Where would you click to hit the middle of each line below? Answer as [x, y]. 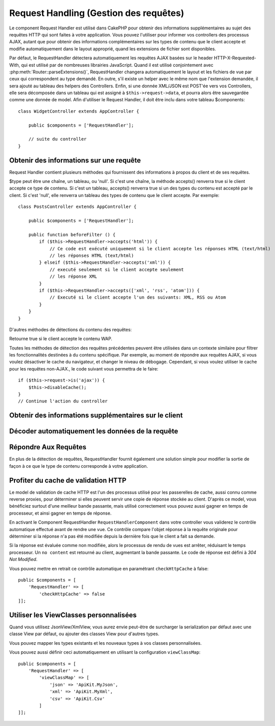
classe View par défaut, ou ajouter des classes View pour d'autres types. [84, 634]
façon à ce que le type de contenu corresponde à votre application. [79, 466]
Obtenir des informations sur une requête [75, 160]
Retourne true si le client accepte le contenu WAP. [61, 339]
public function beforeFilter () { [72, 235]
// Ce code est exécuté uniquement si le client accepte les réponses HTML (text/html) [160, 249]
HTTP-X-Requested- [235, 58]
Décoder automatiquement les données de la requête [94, 431]
